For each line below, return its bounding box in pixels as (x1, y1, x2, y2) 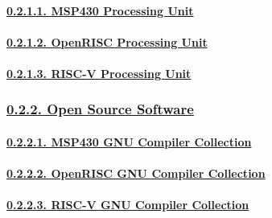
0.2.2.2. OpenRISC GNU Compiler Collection (6, 165, 266, 182)
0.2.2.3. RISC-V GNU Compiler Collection (6, 196, 249, 213)
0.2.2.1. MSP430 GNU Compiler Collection (6, 134, 252, 150)
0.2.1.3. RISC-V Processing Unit (6, 64, 192, 81)
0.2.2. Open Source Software (6, 99, 194, 119)
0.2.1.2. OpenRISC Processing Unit (6, 33, 208, 50)
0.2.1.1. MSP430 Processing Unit (6, 2, 194, 19)
